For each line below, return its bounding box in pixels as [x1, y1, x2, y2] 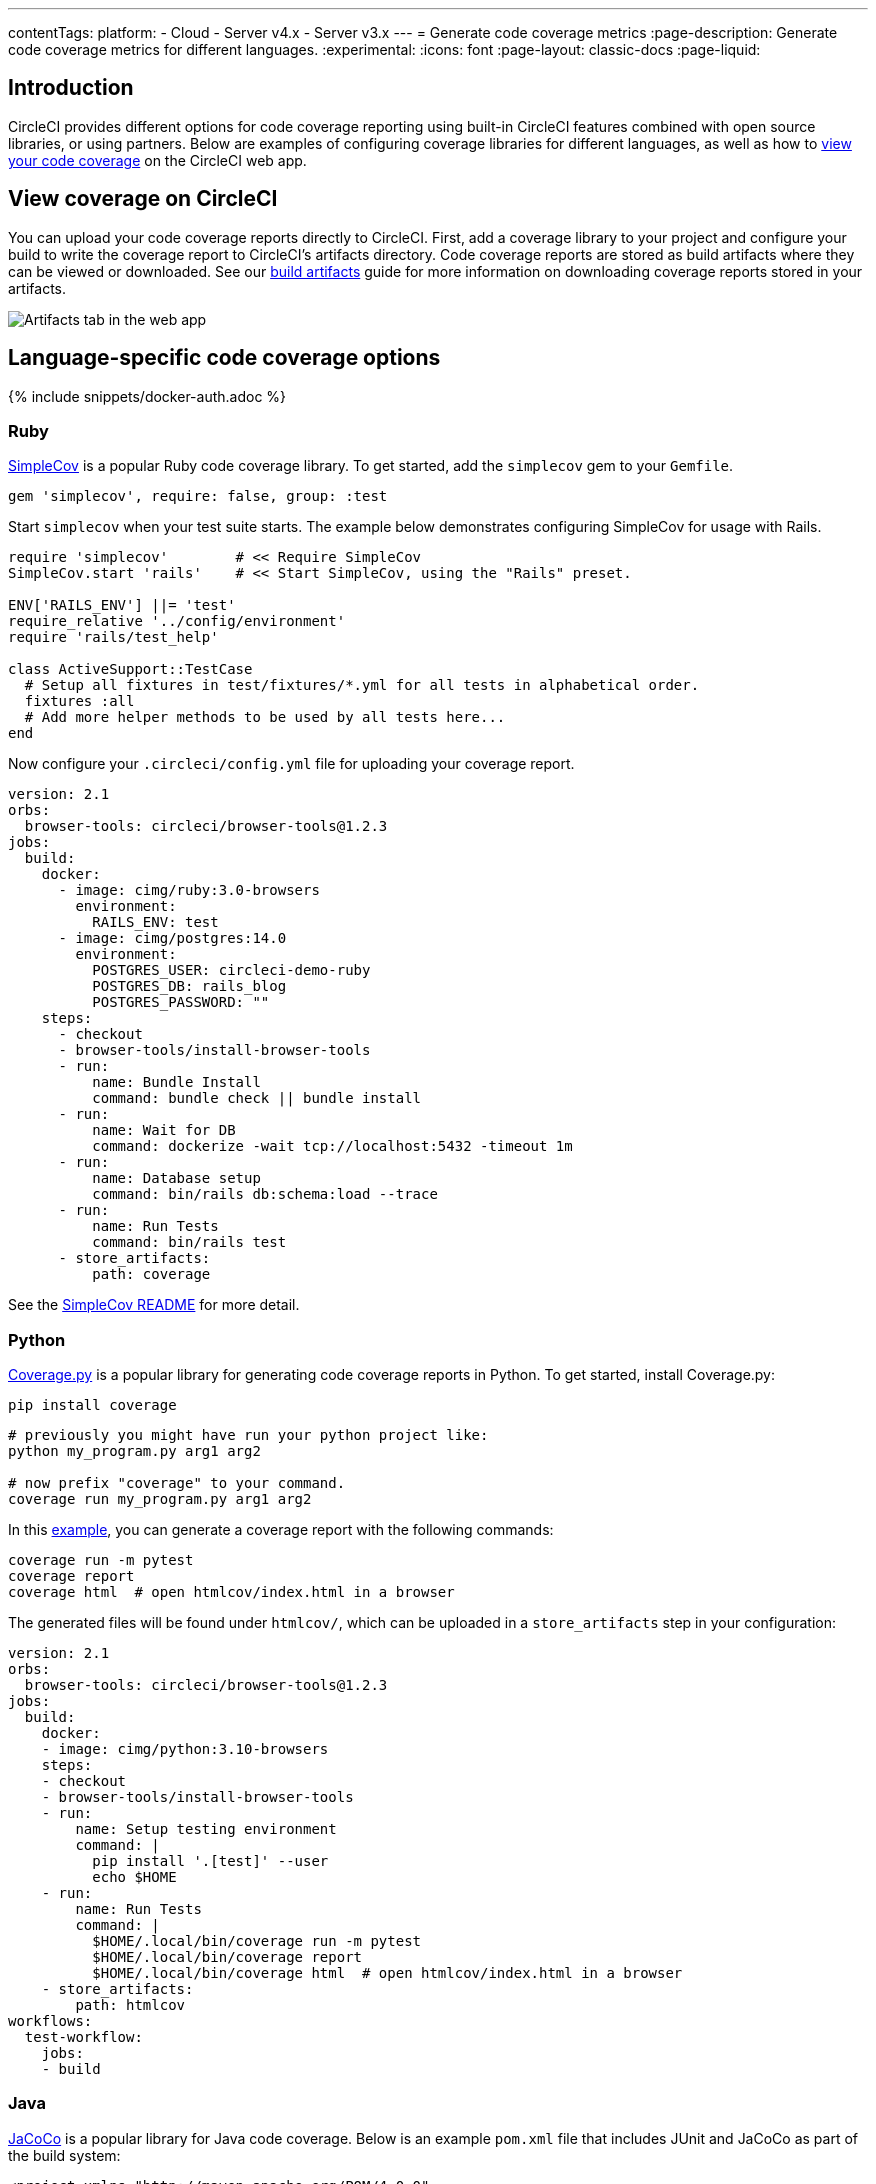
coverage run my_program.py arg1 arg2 [8, 1491, 312, 1508]
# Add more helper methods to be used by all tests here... [24, 709, 506, 726]
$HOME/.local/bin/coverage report [92, 1949, 363, 1966]
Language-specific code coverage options [8, 345, 441, 371]
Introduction [8, 75, 134, 101]
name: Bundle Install [92, 1074, 261, 1091]
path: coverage [92, 1266, 211, 1283]
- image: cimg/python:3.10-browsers [41, 1741, 329, 1758]
